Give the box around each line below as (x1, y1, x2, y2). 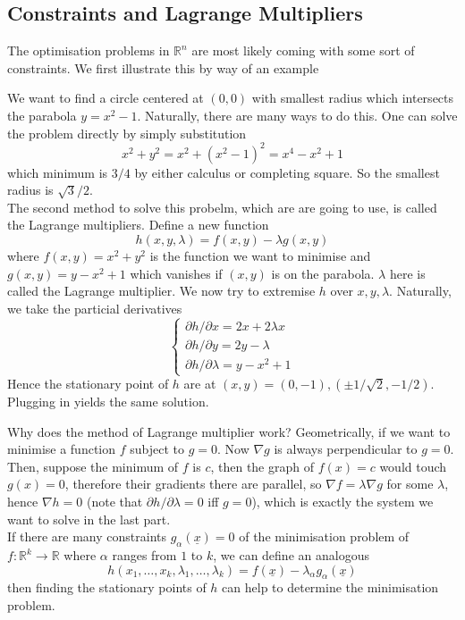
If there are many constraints (7, 527, 166, 546)
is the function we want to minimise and (149, 247, 371, 265)
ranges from (112, 546, 177, 565)
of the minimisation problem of (239, 527, 410, 546)
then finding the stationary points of (7, 578, 207, 597)
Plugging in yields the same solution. (7, 392, 209, 411)
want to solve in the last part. (7, 509, 171, 528)
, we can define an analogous (213, 546, 369, 565)
